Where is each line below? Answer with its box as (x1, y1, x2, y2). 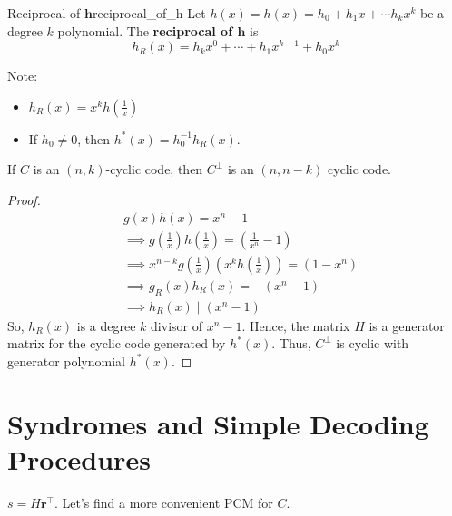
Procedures (7, 440, 151, 477)
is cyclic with (336, 334, 409, 353)
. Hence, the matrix (241, 316, 350, 335)
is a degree (76, 316, 136, 335)
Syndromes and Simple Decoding (7, 404, 429, 442)
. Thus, (271, 334, 311, 353)
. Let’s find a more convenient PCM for (54, 492, 273, 511)
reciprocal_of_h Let (92, 4, 206, 22)
